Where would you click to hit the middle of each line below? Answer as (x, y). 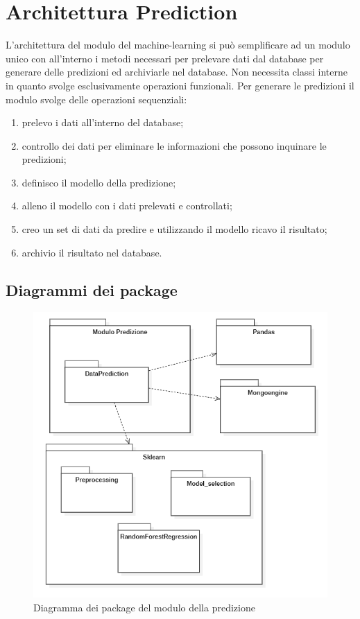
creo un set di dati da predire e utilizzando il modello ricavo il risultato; (174, 229)
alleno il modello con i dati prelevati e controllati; (127, 206)
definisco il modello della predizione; (99, 182)
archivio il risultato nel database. (92, 252)
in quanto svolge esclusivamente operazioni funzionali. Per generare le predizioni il (180, 85)
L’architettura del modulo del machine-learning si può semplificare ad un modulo (178, 45)
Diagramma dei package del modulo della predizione (144, 607)
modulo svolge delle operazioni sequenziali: (96, 99)
